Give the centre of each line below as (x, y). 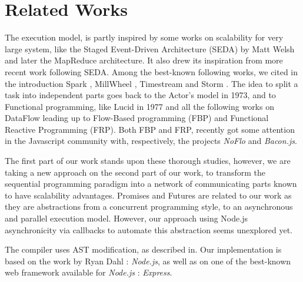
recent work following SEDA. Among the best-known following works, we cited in (151, 71)
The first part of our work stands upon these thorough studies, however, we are (148, 161)
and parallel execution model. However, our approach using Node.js (126, 218)
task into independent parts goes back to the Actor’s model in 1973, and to (140, 95)
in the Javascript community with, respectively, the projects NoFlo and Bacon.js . (151, 141)
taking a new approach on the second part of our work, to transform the (135, 172)
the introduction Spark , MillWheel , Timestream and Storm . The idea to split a (151, 83)
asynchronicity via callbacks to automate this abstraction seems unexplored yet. (149, 229)
